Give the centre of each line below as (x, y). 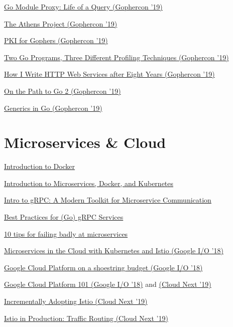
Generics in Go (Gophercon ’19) (53, 108)
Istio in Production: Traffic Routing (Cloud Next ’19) (86, 318)
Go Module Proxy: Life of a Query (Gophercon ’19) (83, 7)
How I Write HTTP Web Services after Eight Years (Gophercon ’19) (109, 74)
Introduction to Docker (40, 166)
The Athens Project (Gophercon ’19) (61, 23)
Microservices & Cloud (85, 142)
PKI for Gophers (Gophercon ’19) (56, 40)
